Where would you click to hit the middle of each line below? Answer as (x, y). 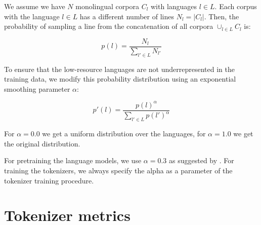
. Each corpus (236, 6)
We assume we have (35, 6)
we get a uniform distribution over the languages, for (124, 134)
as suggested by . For (202, 160)
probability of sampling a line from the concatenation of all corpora (109, 26)
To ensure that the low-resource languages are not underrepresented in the (119, 69)
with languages (174, 6)
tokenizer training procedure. (49, 180)
